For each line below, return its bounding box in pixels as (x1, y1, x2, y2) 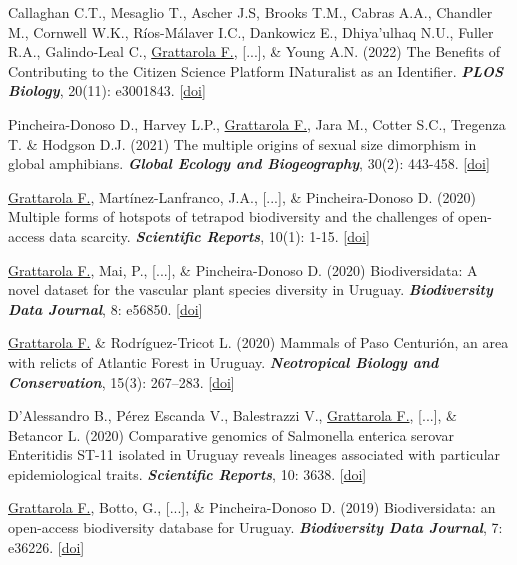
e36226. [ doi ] (8, 536, 85, 557)
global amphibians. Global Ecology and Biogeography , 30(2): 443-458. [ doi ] (8, 153, 490, 174)
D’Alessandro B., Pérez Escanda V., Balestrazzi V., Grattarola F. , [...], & (8, 405, 458, 426)
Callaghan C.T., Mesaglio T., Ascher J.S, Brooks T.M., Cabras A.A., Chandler (8, 2, 493, 22)
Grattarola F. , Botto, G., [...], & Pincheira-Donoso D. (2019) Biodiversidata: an (8, 497, 496, 518)
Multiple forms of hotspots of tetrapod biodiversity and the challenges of (8, 206, 454, 227)
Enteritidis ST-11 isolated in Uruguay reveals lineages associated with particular (8, 444, 501, 465)
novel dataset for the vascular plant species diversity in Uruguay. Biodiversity (8, 279, 493, 300)
